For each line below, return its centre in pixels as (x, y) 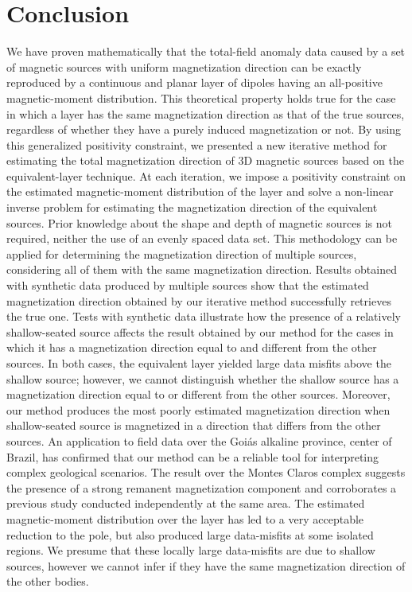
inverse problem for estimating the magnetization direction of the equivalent (192, 207)
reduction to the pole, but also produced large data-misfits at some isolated (190, 534)
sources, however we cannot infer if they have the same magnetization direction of (206, 565)
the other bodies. (48, 581)
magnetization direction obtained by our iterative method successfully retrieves (199, 300)
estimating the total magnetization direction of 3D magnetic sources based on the (205, 160)
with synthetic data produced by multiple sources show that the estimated (188, 285)
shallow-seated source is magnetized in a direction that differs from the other (194, 425)
